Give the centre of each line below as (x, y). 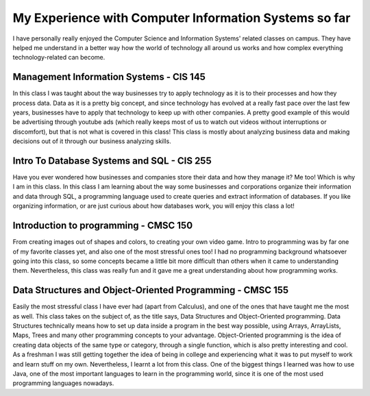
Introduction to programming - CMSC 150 (103, 226)
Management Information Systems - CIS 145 (109, 77)
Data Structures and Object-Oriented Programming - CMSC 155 (151, 290)
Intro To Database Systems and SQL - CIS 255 (112, 161)
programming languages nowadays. (63, 383)
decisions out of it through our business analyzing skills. (92, 141)
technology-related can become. (59, 58)
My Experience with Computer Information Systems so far (182, 18)
